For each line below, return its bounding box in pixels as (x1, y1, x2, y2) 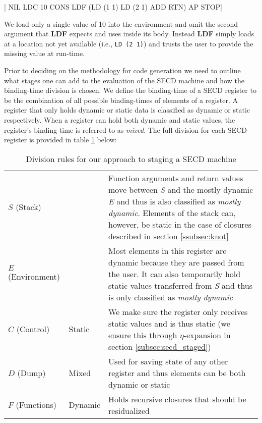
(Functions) (16, 399, 56, 411)
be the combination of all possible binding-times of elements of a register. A (4, 94, 238, 105)
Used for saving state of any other (108, 355, 228, 367)
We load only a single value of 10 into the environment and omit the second (4, 18, 238, 29)
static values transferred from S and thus (108, 279, 253, 291)
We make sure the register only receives (108, 305, 248, 318)
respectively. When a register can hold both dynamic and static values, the (4, 115, 235, 125)
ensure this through (108, 329, 177, 341)
